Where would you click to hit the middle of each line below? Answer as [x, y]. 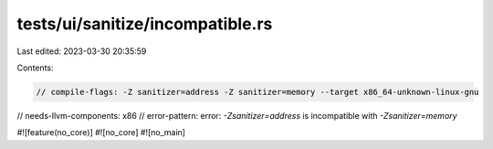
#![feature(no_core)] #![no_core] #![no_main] [101, 133]
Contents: [35, 68]
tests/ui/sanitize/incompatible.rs [145, 24]
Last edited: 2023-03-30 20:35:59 [82, 51]
